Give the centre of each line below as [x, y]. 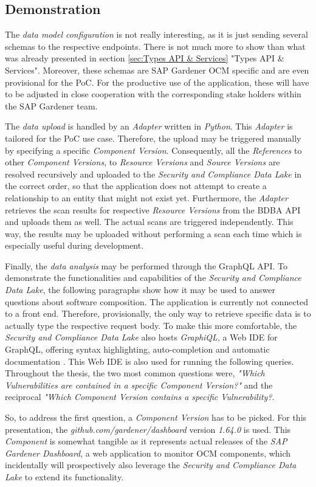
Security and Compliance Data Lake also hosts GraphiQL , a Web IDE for [141, 337]
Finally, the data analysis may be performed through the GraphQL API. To [146, 265]
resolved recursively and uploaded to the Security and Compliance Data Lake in [153, 174]
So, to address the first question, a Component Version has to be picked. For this [156, 417]
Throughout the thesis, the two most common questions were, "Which [135, 373]
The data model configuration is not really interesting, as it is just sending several [156, 34]
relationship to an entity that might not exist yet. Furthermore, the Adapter [146, 197]
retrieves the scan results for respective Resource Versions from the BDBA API [153, 209]
